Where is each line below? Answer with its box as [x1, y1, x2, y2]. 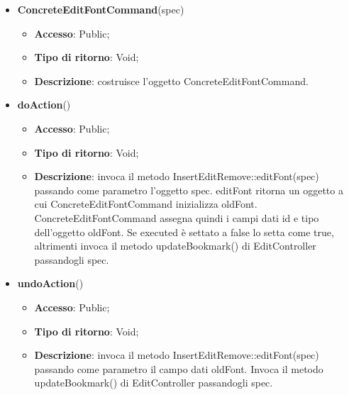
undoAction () [17, 276, 84, 291]
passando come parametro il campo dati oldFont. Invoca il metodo [34, 361, 323, 376]
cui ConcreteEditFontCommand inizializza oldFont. [34, 196, 257, 211]
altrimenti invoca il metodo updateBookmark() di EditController [34, 238, 316, 253]
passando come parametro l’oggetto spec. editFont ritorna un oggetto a [34, 182, 343, 197]
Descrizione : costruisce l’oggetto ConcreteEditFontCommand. [34, 73, 309, 88]
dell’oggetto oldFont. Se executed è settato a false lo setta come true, [34, 224, 334, 239]
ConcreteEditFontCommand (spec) [17, 2, 184, 16]
